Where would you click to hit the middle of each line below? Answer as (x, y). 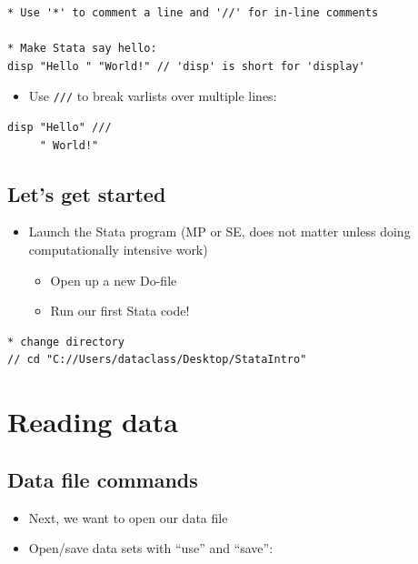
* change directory (66, 342)
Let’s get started (87, 193)
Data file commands (103, 479)
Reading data (93, 422)
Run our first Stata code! (120, 311)
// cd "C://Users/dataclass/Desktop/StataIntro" (157, 360)
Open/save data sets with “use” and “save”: (151, 548)
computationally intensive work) (118, 250)
